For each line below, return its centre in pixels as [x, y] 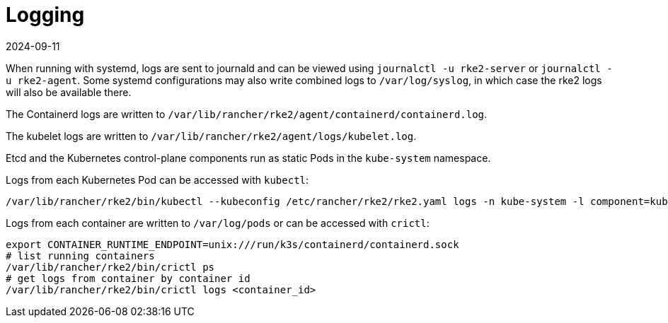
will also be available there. [69, 92]
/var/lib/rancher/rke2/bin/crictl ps [110, 267]
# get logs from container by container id [128, 278]
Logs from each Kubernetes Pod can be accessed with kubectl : [157, 180]
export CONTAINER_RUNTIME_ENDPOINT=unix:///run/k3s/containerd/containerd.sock [232, 244]
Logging [45, 15]
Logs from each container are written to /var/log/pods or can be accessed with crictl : [218, 223]
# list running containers [80, 256]
